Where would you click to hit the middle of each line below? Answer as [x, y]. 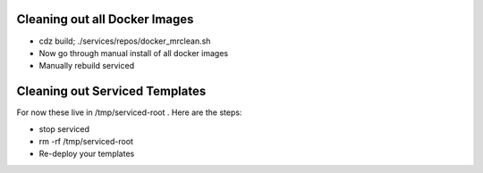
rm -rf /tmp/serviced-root [86, 141]
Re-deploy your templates [87, 154]
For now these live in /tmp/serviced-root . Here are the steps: [129, 112]
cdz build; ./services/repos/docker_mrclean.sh [125, 41]
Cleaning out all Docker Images [105, 19]
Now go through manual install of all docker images [133, 53]
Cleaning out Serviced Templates [111, 91]
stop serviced [64, 128]
